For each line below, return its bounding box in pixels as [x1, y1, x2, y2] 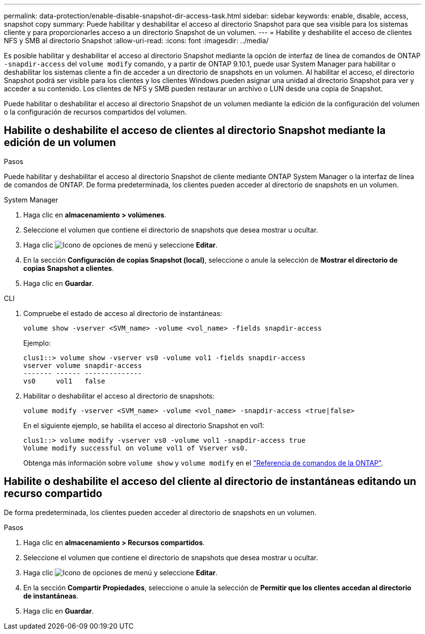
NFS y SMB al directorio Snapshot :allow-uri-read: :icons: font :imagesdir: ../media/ [4, 36, 269, 45]
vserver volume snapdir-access [23, 361, 142, 369]
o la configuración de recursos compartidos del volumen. [4, 108, 187, 116]
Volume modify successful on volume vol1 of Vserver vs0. [23, 444, 248, 452]
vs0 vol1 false [23, 377, 105, 385]
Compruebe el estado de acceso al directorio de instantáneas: [23, 309, 222, 317]
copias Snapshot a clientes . [23, 264, 114, 272]
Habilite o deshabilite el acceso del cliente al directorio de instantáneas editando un [4, 475, 416, 488]
